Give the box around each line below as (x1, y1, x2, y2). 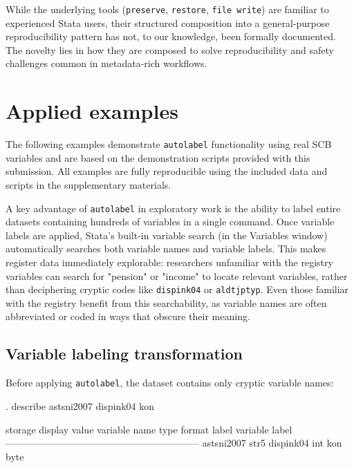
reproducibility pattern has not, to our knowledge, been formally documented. (6, 29, 336, 44)
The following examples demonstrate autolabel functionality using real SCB (6, 137, 332, 151)
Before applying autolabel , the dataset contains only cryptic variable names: (6, 375, 334, 390)
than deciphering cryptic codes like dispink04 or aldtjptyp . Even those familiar (6, 282, 349, 297)
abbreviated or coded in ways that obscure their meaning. (6, 309, 250, 324)
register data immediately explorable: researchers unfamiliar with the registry (6, 255, 333, 270)
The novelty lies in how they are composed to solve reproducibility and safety (6, 42, 334, 57)
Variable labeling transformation (6, 343, 243, 364)
